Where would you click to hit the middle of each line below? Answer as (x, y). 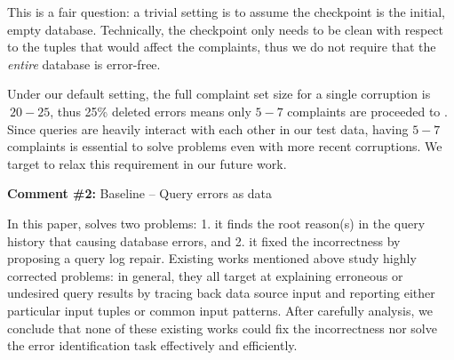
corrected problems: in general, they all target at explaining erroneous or (205, 275)
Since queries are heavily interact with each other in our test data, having (208, 128)
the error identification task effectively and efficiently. (152, 345)
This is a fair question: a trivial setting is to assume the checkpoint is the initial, (227, 12)
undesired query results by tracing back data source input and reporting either (221, 293)
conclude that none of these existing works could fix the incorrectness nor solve (222, 328)
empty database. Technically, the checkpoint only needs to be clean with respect (226, 29)
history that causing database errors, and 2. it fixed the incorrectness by (204, 240)
